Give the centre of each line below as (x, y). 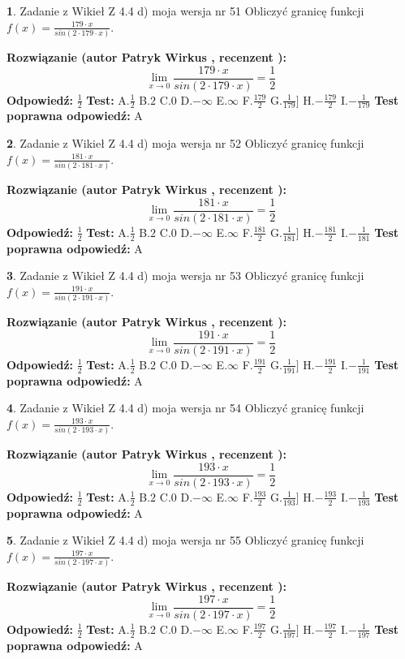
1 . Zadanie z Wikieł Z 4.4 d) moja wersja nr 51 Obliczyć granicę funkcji (185, 11)
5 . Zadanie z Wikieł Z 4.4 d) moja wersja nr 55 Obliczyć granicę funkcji (185, 540)
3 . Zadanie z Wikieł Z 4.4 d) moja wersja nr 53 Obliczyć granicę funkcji (185, 276)
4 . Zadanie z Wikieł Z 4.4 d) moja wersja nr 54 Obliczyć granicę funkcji (185, 408)
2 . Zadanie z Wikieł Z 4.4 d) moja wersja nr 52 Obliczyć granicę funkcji (185, 143)
